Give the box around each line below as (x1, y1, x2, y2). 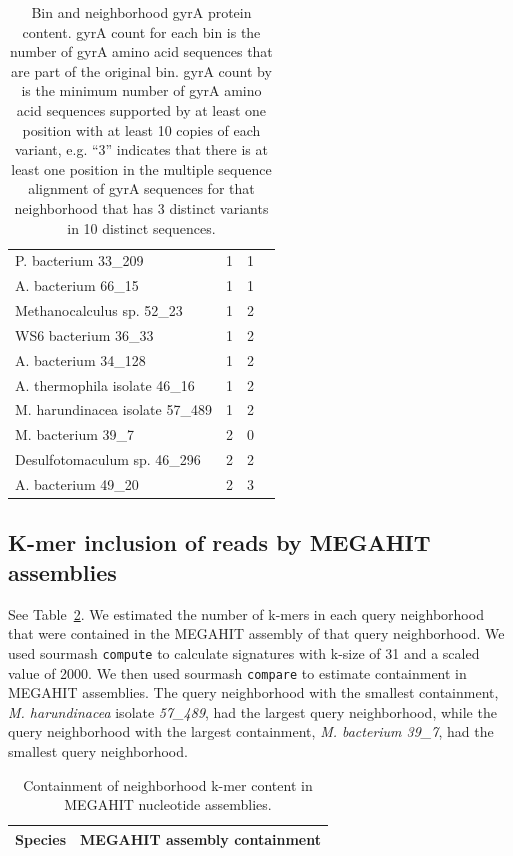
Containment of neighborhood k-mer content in (23, 774, 313, 795)
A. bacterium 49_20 (15, 473, 139, 494)
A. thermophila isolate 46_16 (15, 374, 195, 395)
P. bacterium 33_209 (15, 250, 144, 271)
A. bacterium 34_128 (15, 349, 146, 370)
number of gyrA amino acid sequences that (10, 41, 273, 62)
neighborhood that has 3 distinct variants (14, 197, 269, 218)
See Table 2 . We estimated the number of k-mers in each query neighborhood (8, 603, 484, 624)
